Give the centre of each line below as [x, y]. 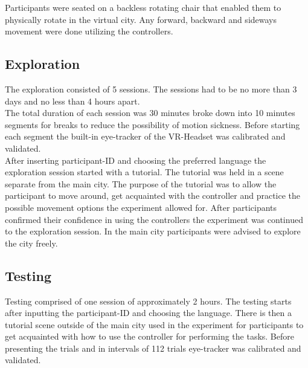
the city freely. [31, 243]
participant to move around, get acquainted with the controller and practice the [153, 195]
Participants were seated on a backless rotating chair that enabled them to [143, 7]
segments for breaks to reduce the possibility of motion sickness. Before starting [152, 124]
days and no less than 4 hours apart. [72, 101]
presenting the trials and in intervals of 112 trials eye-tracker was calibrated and [153, 348]
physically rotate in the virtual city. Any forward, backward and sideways [141, 19]
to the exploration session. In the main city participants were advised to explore [153, 231]
